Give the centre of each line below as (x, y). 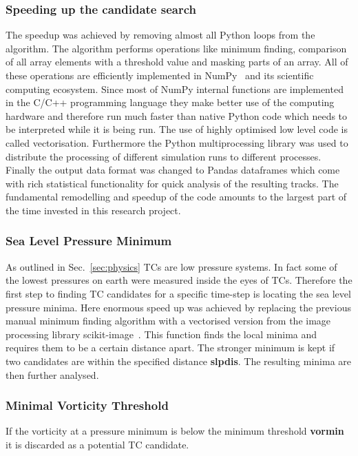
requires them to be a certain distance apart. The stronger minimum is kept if (170, 348)
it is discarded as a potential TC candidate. (97, 444)
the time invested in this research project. (93, 210)
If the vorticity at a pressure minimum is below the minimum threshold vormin (175, 431)
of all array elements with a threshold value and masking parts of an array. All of (177, 62)
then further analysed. (52, 374)
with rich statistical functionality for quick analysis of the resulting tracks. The (172, 183)
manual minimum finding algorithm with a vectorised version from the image (168, 321)
